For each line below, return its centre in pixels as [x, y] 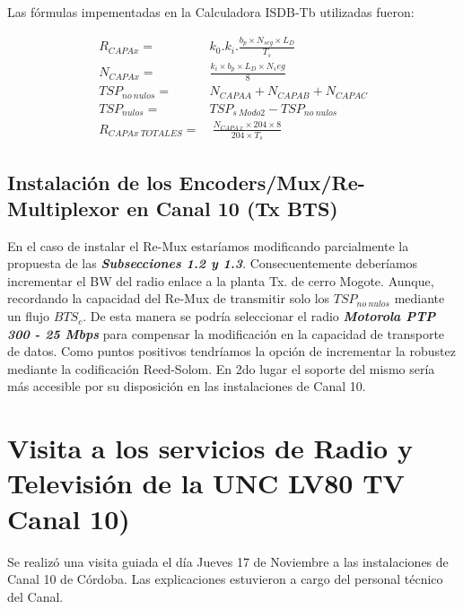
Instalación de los [90, 182]
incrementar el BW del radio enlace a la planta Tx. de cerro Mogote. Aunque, [221, 280]
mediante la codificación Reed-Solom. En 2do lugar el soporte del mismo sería [221, 368]
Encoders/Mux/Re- [272, 182]
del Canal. [35, 596]
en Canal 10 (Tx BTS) [232, 208]
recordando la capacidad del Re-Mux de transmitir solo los [169, 298]
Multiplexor [64, 208]
